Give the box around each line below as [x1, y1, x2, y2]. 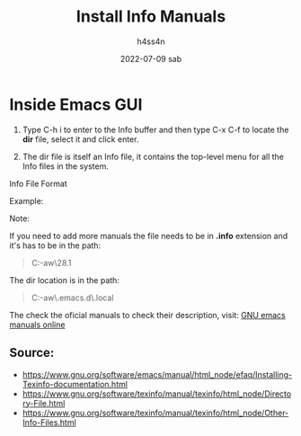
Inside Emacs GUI [9, 94, 143, 114]
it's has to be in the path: [9, 240, 102, 251]
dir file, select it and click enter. [22, 133, 139, 145]
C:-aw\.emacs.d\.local [31, 292, 114, 303]
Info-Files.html [22, 416, 76, 428]
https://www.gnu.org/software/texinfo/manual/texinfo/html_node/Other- [22, 407, 289, 418]
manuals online [9, 319, 66, 330]
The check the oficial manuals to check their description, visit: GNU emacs [9, 309, 286, 320]
